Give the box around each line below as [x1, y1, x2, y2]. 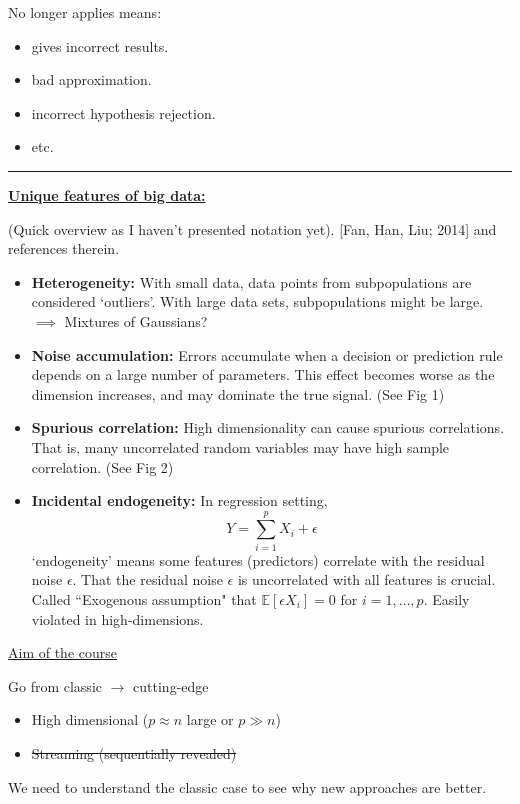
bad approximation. [31, 69, 152, 90]
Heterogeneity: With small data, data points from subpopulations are [31, 271, 472, 292]
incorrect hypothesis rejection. [31, 102, 216, 123]
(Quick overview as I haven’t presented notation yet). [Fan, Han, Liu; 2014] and [8, 218, 497, 239]
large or [186, 709, 234, 730]
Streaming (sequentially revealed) [31, 742, 237, 763]
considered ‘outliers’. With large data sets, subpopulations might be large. [31, 291, 484, 312]
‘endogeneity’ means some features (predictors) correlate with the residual [31, 549, 485, 570]
